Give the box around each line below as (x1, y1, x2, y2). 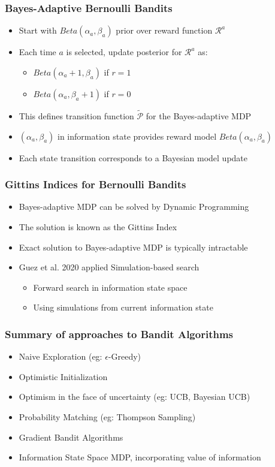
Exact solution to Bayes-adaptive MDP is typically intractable (19, 240, 248, 253)
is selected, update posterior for (66, 46, 182, 58)
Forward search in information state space (33, 281, 188, 293)
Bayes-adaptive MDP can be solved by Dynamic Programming (19, 200, 249, 213)
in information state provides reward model (58, 129, 217, 142)
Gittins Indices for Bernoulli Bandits (5, 177, 186, 192)
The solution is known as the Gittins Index (19, 221, 177, 233)
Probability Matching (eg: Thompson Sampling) (19, 411, 196, 423)
